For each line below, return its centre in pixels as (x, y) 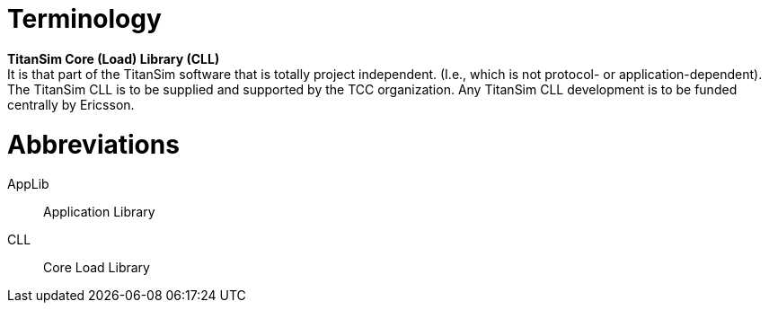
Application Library (99, 212)
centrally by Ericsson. (71, 104)
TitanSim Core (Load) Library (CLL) (114, 58)
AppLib (28, 184)
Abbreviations (93, 144)
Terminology (84, 19)
